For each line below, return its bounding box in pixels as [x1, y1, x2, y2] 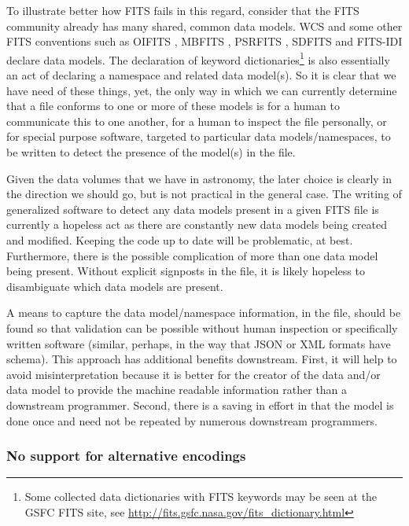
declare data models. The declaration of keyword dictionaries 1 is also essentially [6, 49, 390, 68]
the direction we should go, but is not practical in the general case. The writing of [6, 186, 402, 202]
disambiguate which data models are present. [6, 278, 223, 294]
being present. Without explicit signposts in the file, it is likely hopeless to [6, 263, 365, 279]
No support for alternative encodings [6, 446, 246, 465]
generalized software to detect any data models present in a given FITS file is [6, 200, 379, 217]
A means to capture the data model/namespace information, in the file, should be [6, 304, 401, 321]
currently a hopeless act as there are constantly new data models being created [6, 216, 387, 233]
